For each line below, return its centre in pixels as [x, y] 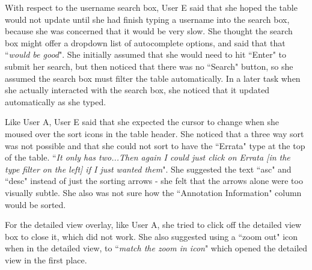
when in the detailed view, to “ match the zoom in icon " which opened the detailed [156, 248]
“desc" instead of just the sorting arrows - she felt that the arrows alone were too [154, 181]
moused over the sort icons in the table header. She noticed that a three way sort [154, 133]
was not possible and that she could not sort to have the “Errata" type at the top [155, 145]
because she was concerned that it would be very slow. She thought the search [149, 31]
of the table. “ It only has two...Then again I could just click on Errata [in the [148, 157]
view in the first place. [46, 259]
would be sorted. [35, 204]
